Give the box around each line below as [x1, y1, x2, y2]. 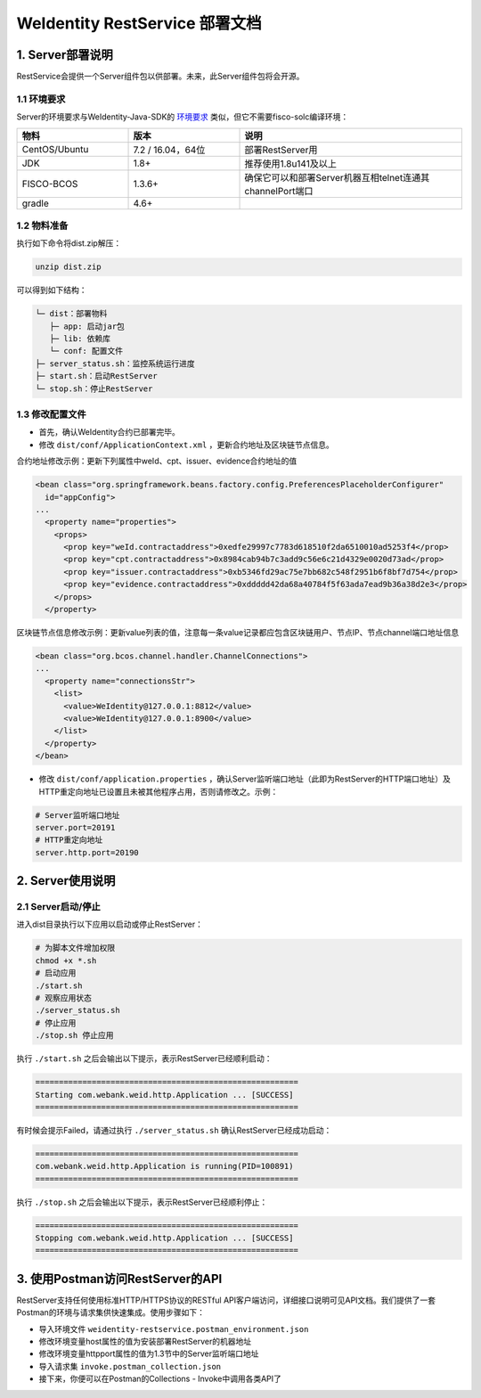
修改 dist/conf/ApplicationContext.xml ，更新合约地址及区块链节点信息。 [38, 439, 334, 450]
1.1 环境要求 [16, 93, 66, 105]
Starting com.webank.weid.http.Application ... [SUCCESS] [35, 1090, 294, 1100]
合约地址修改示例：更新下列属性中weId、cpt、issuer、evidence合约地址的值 [16, 455, 298, 467]
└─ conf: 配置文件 [49, 346, 124, 356]
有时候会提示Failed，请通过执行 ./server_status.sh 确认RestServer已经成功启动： [16, 1124, 332, 1135]
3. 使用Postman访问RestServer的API [16, 1271, 223, 1287]
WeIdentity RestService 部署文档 [16, 13, 262, 33]
